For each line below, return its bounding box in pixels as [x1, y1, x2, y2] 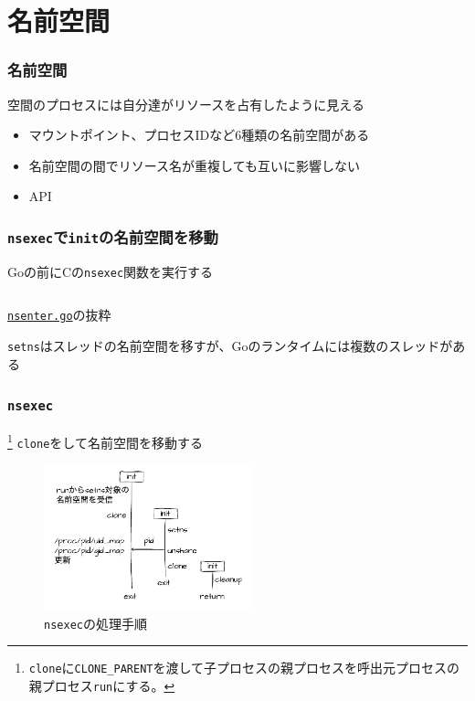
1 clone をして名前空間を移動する [7, 430, 203, 451]
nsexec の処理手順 [44, 613, 147, 632]
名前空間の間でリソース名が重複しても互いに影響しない [28, 155, 360, 175]
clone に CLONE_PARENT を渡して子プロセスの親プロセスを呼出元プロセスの [28, 658, 460, 677]
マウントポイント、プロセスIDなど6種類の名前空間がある [28, 125, 370, 144]
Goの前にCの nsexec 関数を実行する [7, 261, 214, 281]
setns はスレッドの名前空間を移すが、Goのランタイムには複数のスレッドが [7, 336, 453, 356]
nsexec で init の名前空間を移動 [7, 225, 218, 248]
